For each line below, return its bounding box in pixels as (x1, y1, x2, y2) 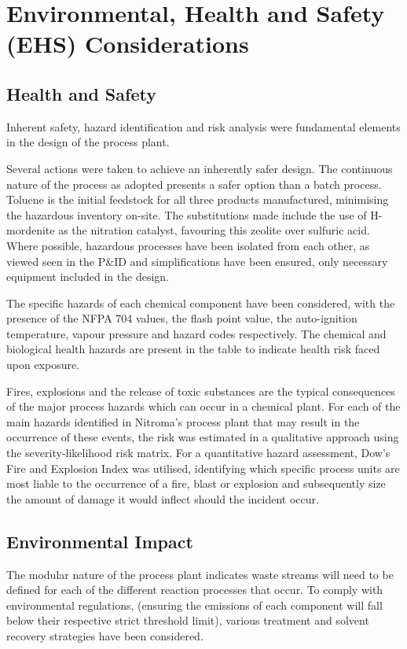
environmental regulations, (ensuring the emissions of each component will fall (6, 596, 383, 613)
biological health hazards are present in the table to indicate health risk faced (6, 341, 380, 357)
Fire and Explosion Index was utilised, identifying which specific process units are (6, 459, 400, 476)
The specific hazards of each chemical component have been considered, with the (6, 294, 395, 311)
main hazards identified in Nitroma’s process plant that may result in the (6, 413, 360, 430)
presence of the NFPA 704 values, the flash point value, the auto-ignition (6, 310, 357, 326)
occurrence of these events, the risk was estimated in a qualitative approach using (6, 429, 399, 445)
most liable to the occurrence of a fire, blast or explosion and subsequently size (6, 475, 386, 492)
